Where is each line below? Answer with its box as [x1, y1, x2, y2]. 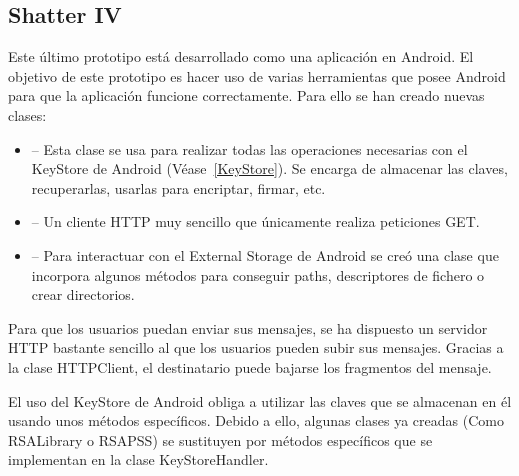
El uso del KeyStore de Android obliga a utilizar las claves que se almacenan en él [8, 390, 512, 411]
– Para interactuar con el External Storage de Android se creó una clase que [31, 244, 499, 265]
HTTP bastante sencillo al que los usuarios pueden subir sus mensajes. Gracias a [8, 337, 504, 358]
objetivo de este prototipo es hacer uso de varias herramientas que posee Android [8, 65, 506, 86]
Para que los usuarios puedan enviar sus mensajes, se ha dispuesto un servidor [8, 317, 488, 338]
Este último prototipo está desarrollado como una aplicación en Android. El [8, 46, 474, 67]
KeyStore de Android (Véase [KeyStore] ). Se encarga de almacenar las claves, [31, 158, 508, 179]
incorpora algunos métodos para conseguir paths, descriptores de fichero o [31, 264, 485, 285]
